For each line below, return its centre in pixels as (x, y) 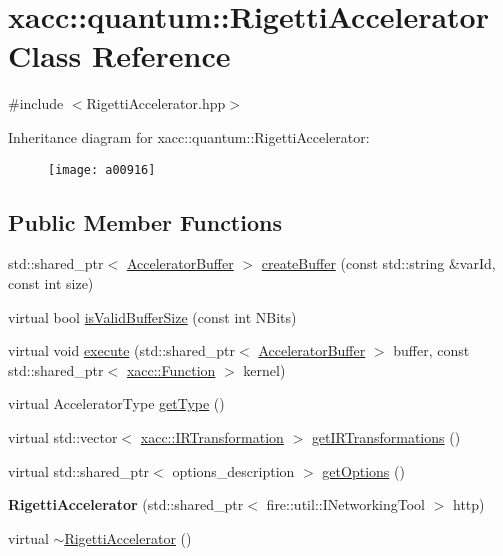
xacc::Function (171, 369)
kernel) (264, 369)
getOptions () (363, 470)
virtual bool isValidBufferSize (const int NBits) (152, 316)
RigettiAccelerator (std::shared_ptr (126, 504)
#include (36, 103)
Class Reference (119, 55)
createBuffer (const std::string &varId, (378, 263)
